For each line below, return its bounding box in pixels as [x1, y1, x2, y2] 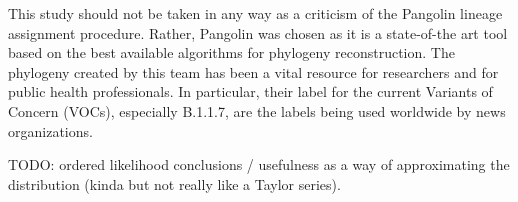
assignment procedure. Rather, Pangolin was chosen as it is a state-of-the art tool [8, 22, 508, 43]
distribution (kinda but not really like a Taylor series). [8, 173, 341, 194]
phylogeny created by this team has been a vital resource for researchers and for [8, 61, 499, 82]
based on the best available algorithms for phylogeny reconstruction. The [8, 42, 455, 63]
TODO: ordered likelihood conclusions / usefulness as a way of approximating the [8, 154, 510, 175]
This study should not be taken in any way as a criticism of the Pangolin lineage [8, 3, 503, 23]
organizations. [8, 120, 93, 141]
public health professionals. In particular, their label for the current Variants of [8, 81, 493, 102]
